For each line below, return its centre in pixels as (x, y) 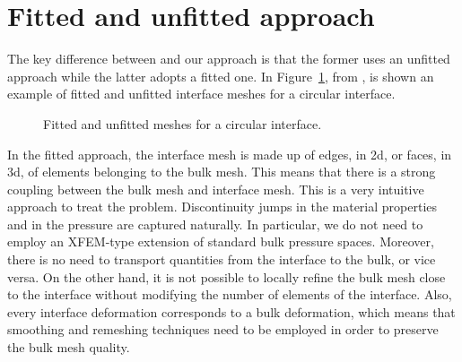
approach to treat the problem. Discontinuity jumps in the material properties (222, 207)
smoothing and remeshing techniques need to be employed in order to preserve (223, 329)
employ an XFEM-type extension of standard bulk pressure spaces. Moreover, (221, 241)
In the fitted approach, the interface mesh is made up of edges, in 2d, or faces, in (230, 154)
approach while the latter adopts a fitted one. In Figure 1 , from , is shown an (221, 76)
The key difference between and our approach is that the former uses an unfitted (229, 59)
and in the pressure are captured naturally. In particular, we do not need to (215, 224)
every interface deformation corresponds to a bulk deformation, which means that (231, 311)
